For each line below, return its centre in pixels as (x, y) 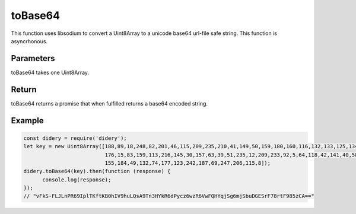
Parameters (33, 58)
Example (27, 121)
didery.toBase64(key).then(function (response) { (97, 171)
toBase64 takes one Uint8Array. (50, 72)
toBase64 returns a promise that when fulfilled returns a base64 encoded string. (109, 103)
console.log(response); (77, 180)
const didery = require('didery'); (75, 138)
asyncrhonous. (29, 41)
